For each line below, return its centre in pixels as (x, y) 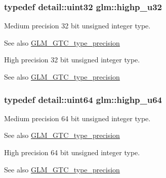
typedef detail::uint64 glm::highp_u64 (83, 99)
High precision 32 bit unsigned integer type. (72, 60)
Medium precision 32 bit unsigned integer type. (77, 26)
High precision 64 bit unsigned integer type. (72, 152)
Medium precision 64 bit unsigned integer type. (77, 118)
